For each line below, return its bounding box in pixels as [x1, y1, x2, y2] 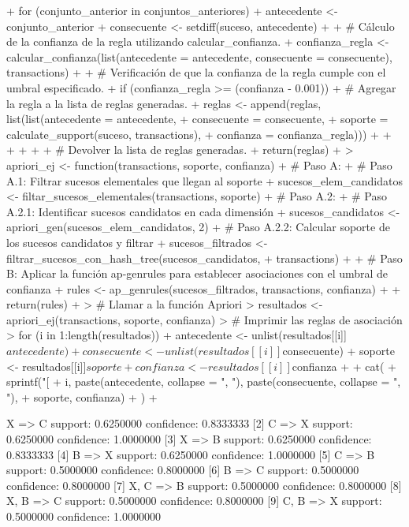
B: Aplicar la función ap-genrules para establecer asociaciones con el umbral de [6, 265, 389, 282]
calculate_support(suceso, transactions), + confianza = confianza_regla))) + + [6, 125, 392, 142]
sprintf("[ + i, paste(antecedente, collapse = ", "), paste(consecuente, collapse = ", [6, 373, 401, 390]
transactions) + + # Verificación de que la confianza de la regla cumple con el [6, 64, 386, 80]
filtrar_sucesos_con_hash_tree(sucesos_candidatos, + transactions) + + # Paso [6, 249, 403, 266]
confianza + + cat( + [292, 357, 397, 374]
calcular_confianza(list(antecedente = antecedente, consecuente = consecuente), [6, 48, 392, 65]
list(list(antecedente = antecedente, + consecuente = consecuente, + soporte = [6, 110, 389, 127]
